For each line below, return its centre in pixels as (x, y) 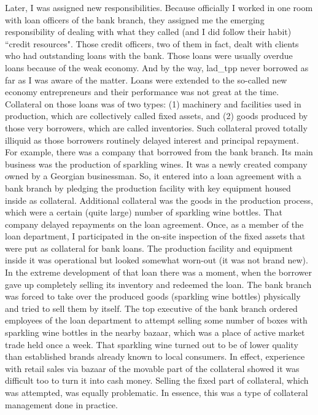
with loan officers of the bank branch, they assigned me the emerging (135, 19)
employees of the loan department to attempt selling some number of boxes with (156, 320)
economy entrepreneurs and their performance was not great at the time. (142, 92)
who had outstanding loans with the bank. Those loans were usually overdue (149, 56)
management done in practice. (61, 404)
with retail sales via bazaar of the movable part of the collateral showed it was (152, 368)
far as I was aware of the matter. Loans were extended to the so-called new (146, 80)
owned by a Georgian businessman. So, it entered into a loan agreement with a (153, 176)
